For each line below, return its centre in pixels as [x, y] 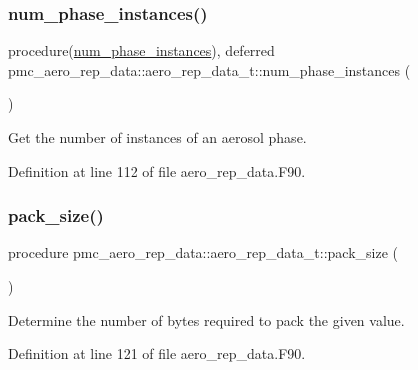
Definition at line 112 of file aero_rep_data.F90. [157, 170]
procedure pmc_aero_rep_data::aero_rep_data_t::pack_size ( [203, 252]
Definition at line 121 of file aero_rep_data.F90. [157, 353]
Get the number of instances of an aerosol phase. [157, 137]
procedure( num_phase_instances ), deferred [141, 50]
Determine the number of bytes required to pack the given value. [206, 319]
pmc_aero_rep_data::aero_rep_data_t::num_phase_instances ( [209, 69]
